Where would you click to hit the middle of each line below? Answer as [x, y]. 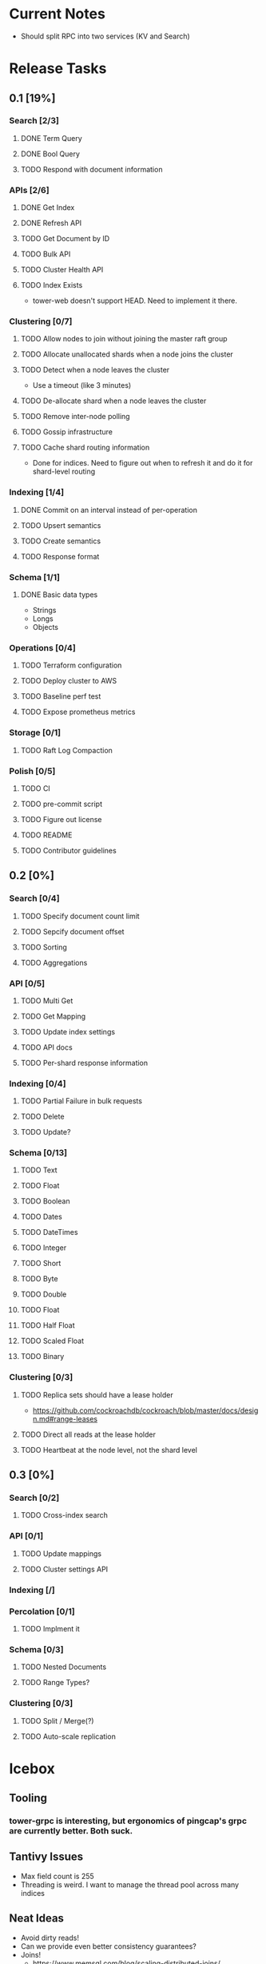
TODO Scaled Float [52, 1341]
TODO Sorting [44, 947]
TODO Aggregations [54, 962]
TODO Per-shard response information [84, 1063]
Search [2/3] [34, 121]
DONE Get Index [48, 208]
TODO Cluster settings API [64, 1569]
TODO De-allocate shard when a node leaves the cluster [113, 401]
